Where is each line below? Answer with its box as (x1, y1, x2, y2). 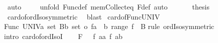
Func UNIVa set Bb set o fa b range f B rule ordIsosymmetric (4, 21, 214, 31)
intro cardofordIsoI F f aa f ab (4, 30, 123, 41)
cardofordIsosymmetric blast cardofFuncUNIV (7, 11, 160, 21)
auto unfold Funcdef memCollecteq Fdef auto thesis (7, 1, 209, 11)
